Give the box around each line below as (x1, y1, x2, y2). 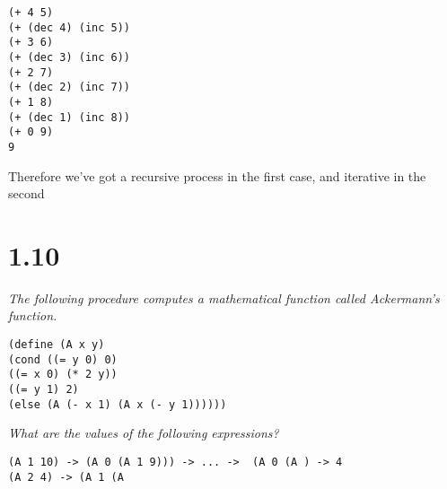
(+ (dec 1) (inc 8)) (8, 110, 131, 124)
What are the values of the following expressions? (8, 424, 279, 442)
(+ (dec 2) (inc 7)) (8, 81, 131, 94)
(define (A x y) (8, 338, 105, 352)
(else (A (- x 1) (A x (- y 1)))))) (8, 397, 227, 411)
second (8, 184, 45, 203)
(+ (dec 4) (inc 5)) (8, 21, 131, 34)
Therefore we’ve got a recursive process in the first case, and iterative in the (8, 166, 426, 185)
